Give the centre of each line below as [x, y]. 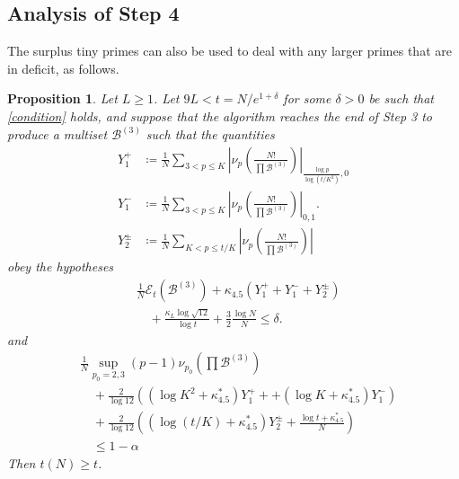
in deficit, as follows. [63, 68]
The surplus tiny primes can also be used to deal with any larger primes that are [229, 51]
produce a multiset [57, 134]
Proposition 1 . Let [62, 98]
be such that [402, 98]
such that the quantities [210, 134]
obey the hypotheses [61, 266]
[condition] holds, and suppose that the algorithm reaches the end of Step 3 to [220, 115]
